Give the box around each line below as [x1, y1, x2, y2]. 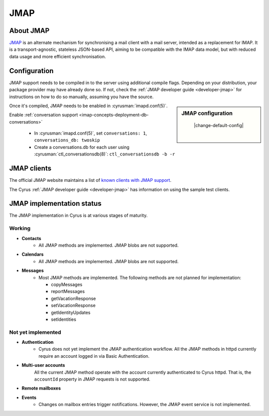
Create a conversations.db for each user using [34, 144, 130, 150]
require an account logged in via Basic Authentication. [38, 353, 149, 359]
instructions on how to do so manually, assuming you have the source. [9, 94, 154, 100]
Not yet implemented [9, 329, 62, 336]
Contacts [21, 235, 42, 241]
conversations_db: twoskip [34, 138, 100, 143]
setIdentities [51, 316, 77, 322]
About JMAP [9, 26, 50, 35]
